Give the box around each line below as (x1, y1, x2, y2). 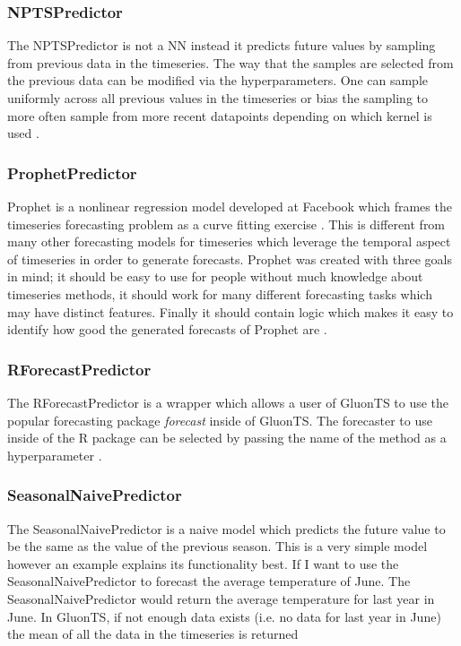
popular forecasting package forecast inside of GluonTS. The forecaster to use (7, 410, 432, 429)
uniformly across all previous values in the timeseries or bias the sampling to (7, 89, 429, 107)
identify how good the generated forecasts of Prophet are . (7, 320, 327, 339)
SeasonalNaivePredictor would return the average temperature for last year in (7, 589, 435, 607)
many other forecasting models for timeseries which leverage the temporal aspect (7, 232, 451, 251)
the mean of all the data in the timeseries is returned (7, 624, 299, 643)
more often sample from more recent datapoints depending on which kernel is (7, 106, 432, 125)
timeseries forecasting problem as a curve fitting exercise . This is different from (7, 214, 446, 233)
